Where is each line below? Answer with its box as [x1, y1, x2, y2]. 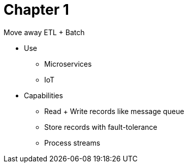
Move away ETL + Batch [4, 27, 85, 37]
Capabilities [24, 91, 63, 100]
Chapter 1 [4, 1, 69, 18]
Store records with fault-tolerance [44, 122, 158, 131]
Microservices [44, 59, 92, 68]
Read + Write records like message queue [44, 106, 184, 116]
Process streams [44, 138, 101, 147]
